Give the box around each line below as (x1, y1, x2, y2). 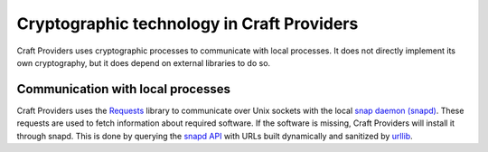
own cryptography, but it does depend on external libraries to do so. (16, 57, 271, 68)
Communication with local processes (16, 81, 230, 97)
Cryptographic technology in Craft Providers (16, 14, 359, 33)
